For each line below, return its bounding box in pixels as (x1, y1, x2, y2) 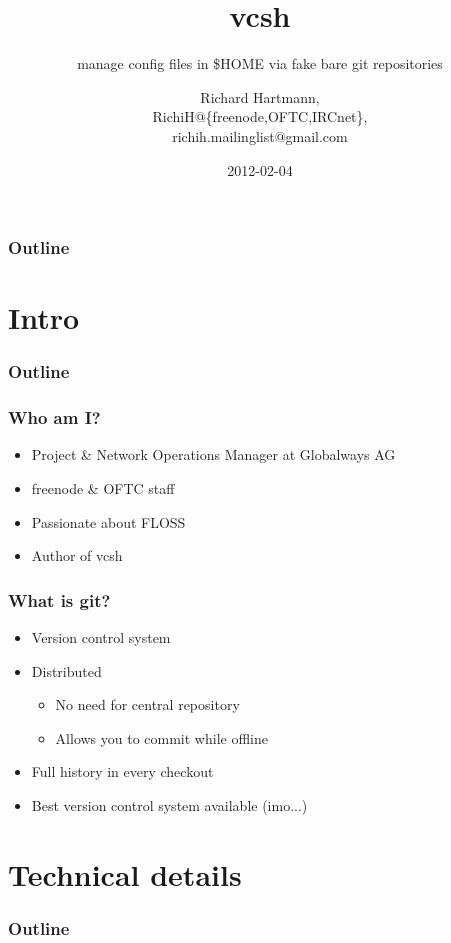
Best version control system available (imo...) (31, 795, 308, 816)
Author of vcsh (31, 545, 123, 566)
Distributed (31, 660, 102, 681)
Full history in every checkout (31, 761, 214, 782)
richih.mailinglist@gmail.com (172, 125, 348, 146)
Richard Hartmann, (200, 86, 320, 107)
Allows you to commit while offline (55, 727, 268, 748)
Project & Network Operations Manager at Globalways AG (31, 444, 396, 465)
